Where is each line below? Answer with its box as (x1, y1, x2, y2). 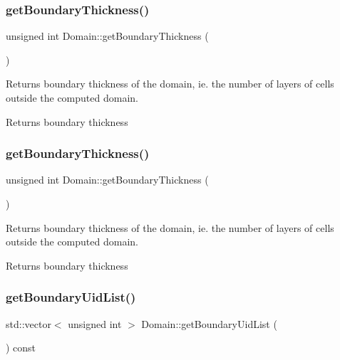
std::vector (6, 316, 51, 331)
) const (6, 340, 36, 355)
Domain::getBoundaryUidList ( (141, 316, 277, 331)
